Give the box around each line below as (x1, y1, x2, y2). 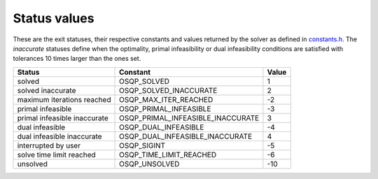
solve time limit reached (17, 150, 96, 159)
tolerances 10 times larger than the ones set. (13, 55, 141, 63)
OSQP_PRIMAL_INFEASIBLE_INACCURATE (119, 113, 260, 122)
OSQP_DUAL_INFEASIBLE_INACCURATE (119, 131, 253, 141)
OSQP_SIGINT (119, 141, 166, 150)
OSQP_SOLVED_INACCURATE (119, 85, 218, 95)
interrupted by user (17, 141, 80, 150)
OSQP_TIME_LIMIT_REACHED (119, 150, 217, 159)
